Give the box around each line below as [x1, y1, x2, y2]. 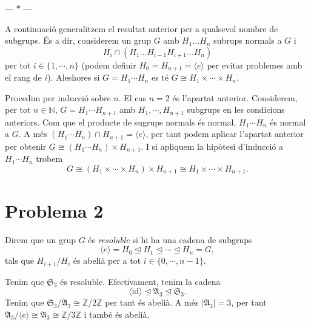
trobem [36, 152, 63, 165]
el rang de [5, 71, 42, 84]
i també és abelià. [84, 307, 150, 320]
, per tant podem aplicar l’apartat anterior [145, 127, 304, 140]
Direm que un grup [5, 233, 76, 246]
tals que [5, 254, 34, 267]
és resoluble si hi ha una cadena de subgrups [88, 233, 252, 246]
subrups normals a [213, 34, 282, 47]
